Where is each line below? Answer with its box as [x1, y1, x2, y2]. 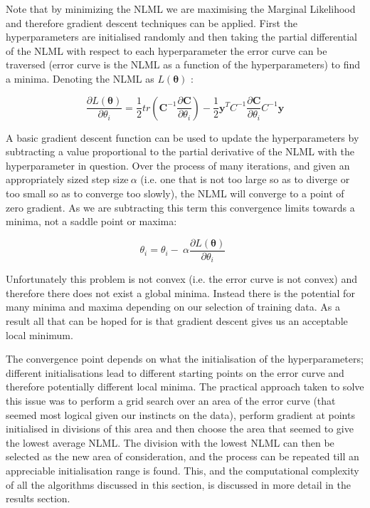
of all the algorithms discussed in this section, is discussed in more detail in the [6, 477, 351, 492]
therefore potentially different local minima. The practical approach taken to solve [6, 379, 364, 394]
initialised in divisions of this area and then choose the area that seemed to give [6, 421, 354, 436]
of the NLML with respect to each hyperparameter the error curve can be [6, 43, 327, 58]
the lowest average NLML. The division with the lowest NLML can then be [6, 435, 334, 450]
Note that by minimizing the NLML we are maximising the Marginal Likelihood [6, 1, 356, 16]
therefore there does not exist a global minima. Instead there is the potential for [6, 285, 355, 300]
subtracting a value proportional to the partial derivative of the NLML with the [6, 144, 354, 159]
